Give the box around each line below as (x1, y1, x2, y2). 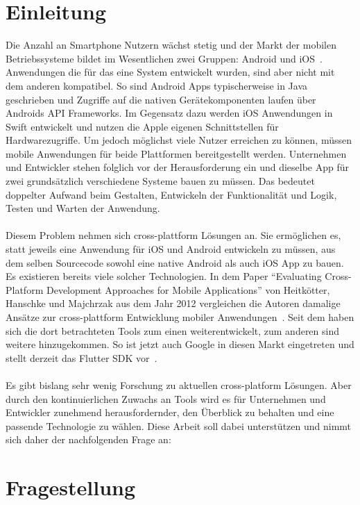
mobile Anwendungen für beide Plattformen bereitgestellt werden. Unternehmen (6, 146, 347, 160)
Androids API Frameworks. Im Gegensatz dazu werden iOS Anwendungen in (6, 106, 333, 120)
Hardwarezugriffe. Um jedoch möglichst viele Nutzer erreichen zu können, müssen (6, 133, 352, 147)
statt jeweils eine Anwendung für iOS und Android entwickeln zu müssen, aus (6, 242, 336, 256)
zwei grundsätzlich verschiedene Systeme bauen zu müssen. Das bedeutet (6, 174, 315, 188)
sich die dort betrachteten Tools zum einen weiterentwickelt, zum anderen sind (6, 323, 340, 338)
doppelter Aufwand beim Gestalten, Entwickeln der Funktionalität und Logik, (6, 187, 337, 201)
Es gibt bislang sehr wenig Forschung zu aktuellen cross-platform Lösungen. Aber (6, 377, 352, 392)
